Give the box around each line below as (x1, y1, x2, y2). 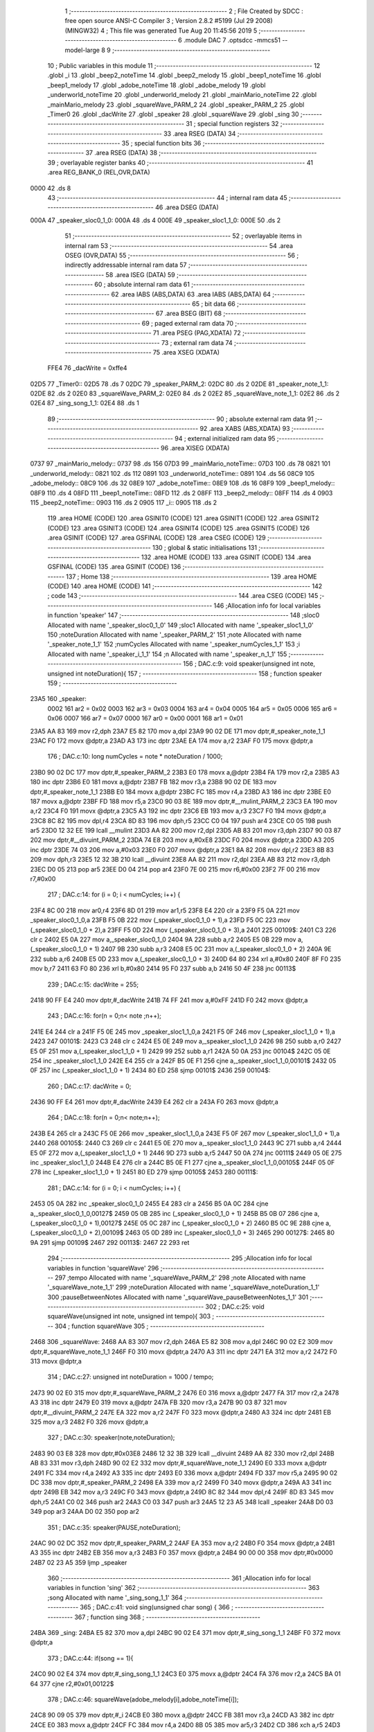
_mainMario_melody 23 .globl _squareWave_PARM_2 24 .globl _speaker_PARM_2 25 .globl (47, 100, 305, 109)
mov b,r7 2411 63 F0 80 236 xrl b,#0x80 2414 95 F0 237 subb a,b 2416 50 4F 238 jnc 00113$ (30, 964, 296, 973)
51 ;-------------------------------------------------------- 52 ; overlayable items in (64, 232, 303, 240)
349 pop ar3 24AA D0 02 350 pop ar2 (30, 1508, 140, 1516)
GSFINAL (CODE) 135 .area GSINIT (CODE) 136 (47, 563, 181, 571)
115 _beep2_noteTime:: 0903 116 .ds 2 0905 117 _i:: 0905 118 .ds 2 (30, 498, 217, 506)
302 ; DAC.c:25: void (205, 1302, 265, 1311)
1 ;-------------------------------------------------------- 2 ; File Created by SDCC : (64, 7, 304, 15)
